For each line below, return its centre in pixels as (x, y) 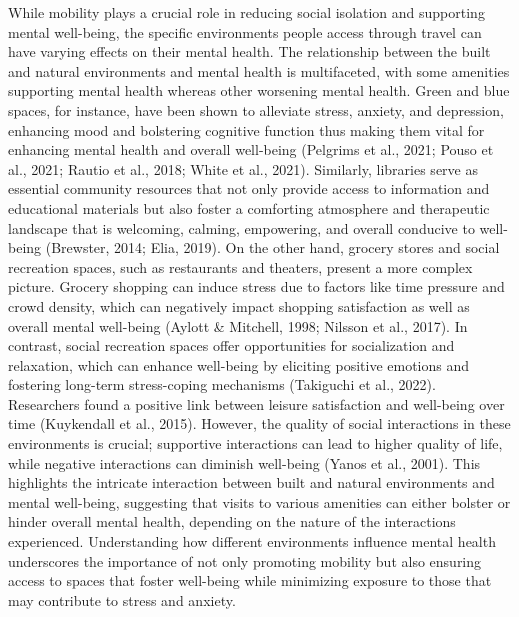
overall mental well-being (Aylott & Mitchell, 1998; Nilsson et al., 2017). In (238, 325)
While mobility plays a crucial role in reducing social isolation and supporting (246, 12)
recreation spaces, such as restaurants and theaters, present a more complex (240, 266)
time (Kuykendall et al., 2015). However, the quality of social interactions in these (259, 423)
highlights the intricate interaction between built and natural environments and (251, 482)
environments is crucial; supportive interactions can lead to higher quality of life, (255, 443)
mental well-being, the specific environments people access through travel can (245, 31)
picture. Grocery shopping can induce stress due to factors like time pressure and (256, 286)
